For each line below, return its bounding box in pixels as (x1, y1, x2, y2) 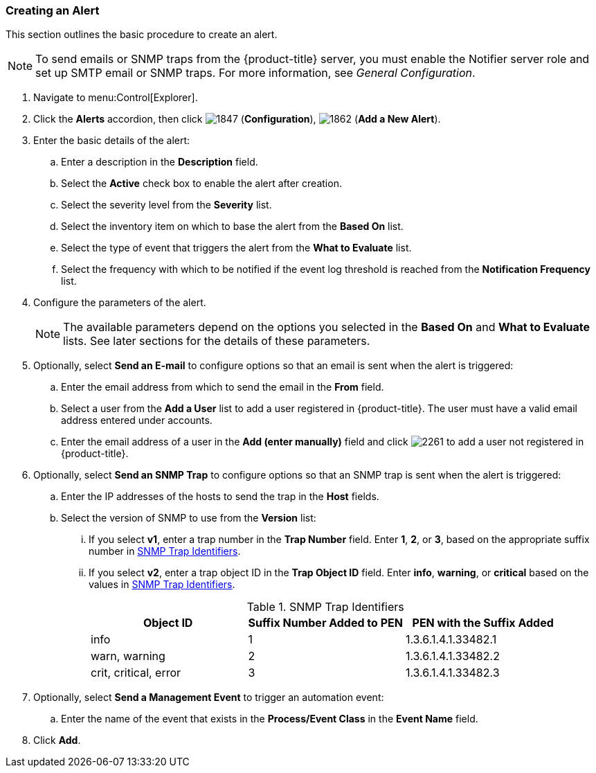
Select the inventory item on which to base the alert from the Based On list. (61, 220, 404, 233)
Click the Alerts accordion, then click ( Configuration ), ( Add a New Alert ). (33, 113, 441, 125)
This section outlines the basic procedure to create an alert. (6, 28, 278, 41)
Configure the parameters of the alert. (33, 296, 206, 309)
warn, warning (91, 649, 165, 664)
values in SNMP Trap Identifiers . (89, 578, 235, 591)
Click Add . (33, 734, 81, 747)
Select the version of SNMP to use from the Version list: (61, 512, 316, 524)
